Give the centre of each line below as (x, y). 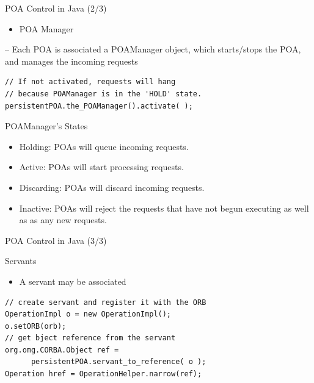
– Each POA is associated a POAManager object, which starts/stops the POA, (153, 49)
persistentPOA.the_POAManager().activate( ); (99, 106)
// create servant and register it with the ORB (106, 302)
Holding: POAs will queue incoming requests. (104, 146)
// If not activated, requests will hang (90, 82)
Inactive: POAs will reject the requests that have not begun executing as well (164, 208)
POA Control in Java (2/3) (56, 8)
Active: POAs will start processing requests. (101, 167)
